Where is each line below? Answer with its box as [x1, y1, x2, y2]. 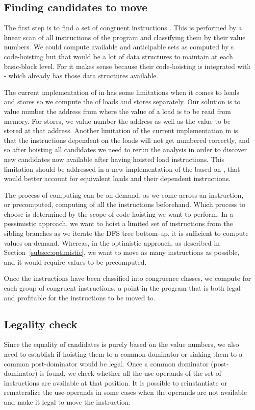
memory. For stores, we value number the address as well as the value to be [4, 115, 230, 126]
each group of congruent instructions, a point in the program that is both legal [4, 283, 241, 293]
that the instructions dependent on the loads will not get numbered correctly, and [4, 135, 250, 145]
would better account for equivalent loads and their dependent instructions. [4, 173, 231, 183]
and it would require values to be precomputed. [4, 256, 147, 267]
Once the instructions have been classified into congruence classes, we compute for [4, 273, 251, 283]
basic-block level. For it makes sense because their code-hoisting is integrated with [4, 61, 251, 71]
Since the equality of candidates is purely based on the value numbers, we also [4, 339, 239, 349]
